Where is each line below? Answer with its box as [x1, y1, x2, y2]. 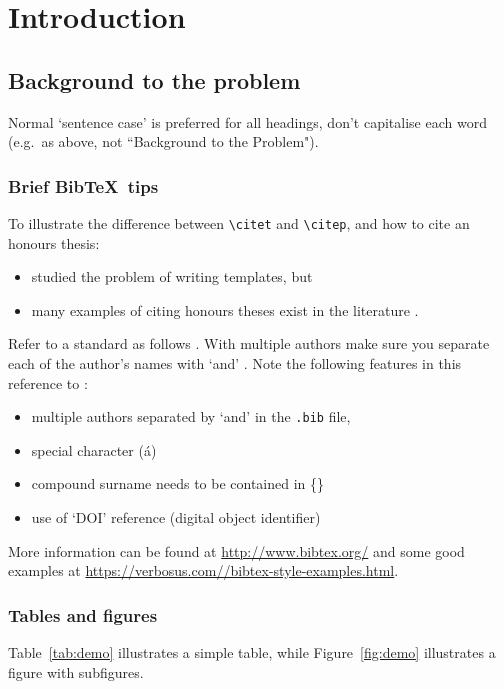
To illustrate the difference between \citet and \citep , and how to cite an [8, 212, 470, 233]
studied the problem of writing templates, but [31, 266, 313, 287]
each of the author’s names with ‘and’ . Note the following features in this [8, 353, 462, 374]
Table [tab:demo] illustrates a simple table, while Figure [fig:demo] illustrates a [8, 642, 496, 663]
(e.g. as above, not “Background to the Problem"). [8, 131, 319, 152]
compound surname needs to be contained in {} [31, 473, 325, 494]
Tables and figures [8, 602, 158, 627]
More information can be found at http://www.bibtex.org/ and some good [8, 540, 465, 561]
